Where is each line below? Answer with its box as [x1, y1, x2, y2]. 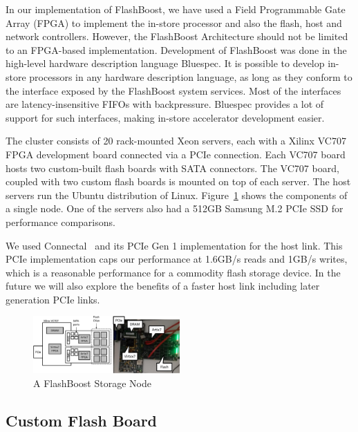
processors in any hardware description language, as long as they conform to [29, 69, 352, 84]
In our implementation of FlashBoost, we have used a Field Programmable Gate [6, 2, 346, 16]
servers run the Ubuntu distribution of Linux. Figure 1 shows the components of [6, 187, 348, 202]
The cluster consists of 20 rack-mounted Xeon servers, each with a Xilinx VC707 [6, 133, 346, 148]
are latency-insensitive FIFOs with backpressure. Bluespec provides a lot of [6, 97, 324, 111]
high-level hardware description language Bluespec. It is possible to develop [6, 56, 325, 71]
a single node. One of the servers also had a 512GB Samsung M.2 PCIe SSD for [6, 201, 343, 216]
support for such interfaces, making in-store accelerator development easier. [6, 110, 325, 124]
